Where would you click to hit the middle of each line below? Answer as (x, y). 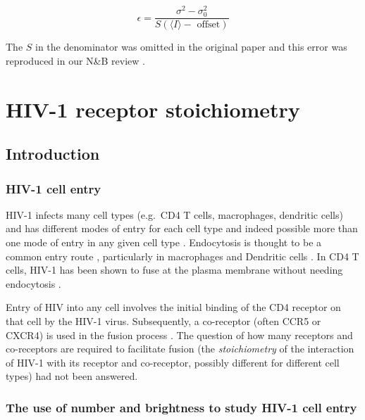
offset (209, 25)
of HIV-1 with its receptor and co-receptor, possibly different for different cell (173, 362)
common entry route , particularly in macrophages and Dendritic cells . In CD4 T (182, 256)
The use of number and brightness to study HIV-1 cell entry (181, 407)
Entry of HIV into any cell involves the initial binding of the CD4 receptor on (173, 307)
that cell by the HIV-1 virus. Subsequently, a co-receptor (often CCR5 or (163, 320)
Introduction (53, 154)
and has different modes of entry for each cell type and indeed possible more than (182, 228)
